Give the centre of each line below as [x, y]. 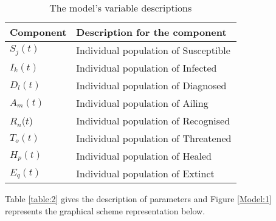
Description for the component [151, 32]
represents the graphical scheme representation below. [105, 210]
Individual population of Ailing [142, 103]
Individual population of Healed [144, 156]
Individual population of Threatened [154, 138]
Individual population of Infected [147, 68]
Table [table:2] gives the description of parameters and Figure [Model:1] [138, 199]
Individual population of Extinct [145, 173]
